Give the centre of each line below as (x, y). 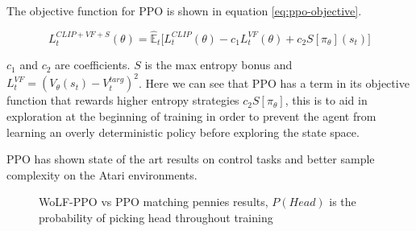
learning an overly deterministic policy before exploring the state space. (183, 132)
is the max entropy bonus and (218, 65)
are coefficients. (93, 65)
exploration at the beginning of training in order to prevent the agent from (191, 115)
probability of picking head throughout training (156, 217)
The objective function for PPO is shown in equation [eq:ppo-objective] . (184, 10)
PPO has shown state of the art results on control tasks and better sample (191, 159)
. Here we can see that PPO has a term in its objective (274, 82)
